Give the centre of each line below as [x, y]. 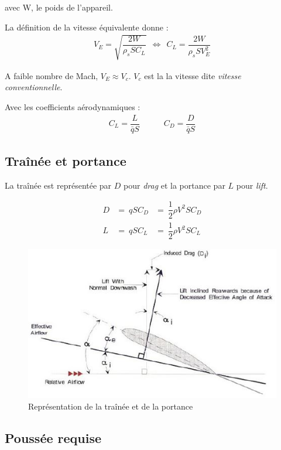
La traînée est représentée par [58, 185]
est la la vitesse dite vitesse [193, 75]
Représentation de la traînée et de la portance [111, 406]
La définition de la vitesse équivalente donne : [87, 27]
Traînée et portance [66, 161]
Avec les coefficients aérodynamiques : [73, 106]
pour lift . [252, 185]
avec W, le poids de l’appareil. [59, 7]
